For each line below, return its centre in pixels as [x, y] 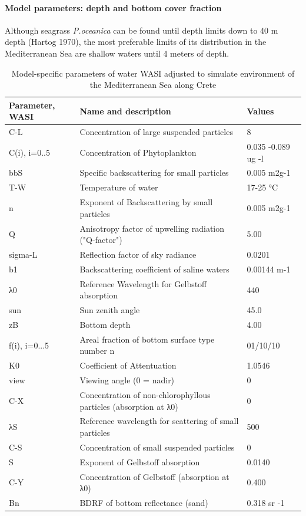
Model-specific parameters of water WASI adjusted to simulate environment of [153, 73]
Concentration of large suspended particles [156, 132]
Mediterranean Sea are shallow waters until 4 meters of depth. [117, 53]
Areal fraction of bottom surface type [147, 339]
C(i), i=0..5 [30, 152]
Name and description [125, 111]
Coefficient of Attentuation [128, 365]
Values [260, 111]
